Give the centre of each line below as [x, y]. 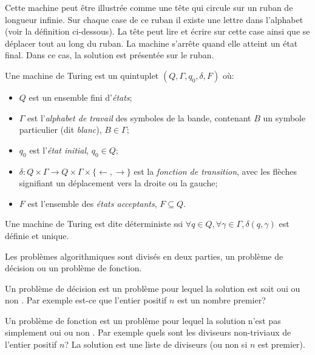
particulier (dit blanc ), [60, 130]
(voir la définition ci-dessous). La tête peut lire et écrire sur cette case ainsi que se [157, 31]
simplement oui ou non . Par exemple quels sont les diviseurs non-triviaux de [148, 332]
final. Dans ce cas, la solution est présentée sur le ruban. [110, 55]
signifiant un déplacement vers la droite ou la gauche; [118, 183]
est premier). [282, 344]
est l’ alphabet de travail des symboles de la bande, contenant [139, 117]
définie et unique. [37, 235]
